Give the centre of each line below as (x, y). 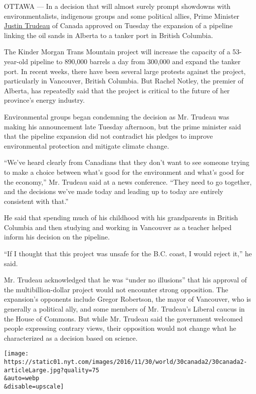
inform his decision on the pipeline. (57, 237)
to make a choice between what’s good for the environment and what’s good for (124, 172)
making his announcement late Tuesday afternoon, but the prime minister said (123, 126)
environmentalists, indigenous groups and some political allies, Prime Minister (122, 16)
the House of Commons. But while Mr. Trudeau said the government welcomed (124, 318)
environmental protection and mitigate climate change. (87, 145)
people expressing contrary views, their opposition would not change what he (120, 328)
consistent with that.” (36, 201)
